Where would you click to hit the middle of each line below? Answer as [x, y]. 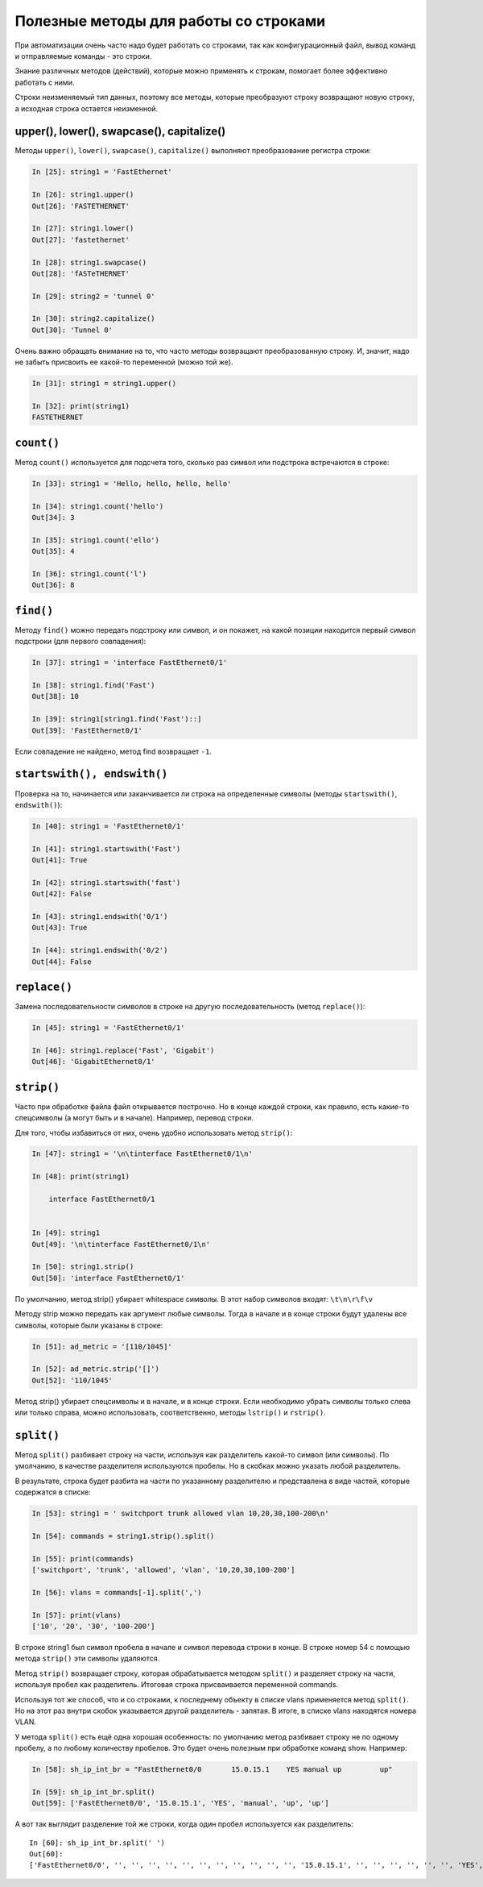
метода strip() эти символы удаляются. [87, 1658]
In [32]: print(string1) [81, 406]
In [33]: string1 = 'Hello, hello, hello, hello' [132, 483]
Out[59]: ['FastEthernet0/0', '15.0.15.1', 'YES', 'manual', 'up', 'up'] [180, 1803]
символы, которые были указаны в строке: [89, 1325]
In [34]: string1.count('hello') [98, 506]
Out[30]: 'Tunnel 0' [72, 330]
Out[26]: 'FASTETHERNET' [81, 206]
